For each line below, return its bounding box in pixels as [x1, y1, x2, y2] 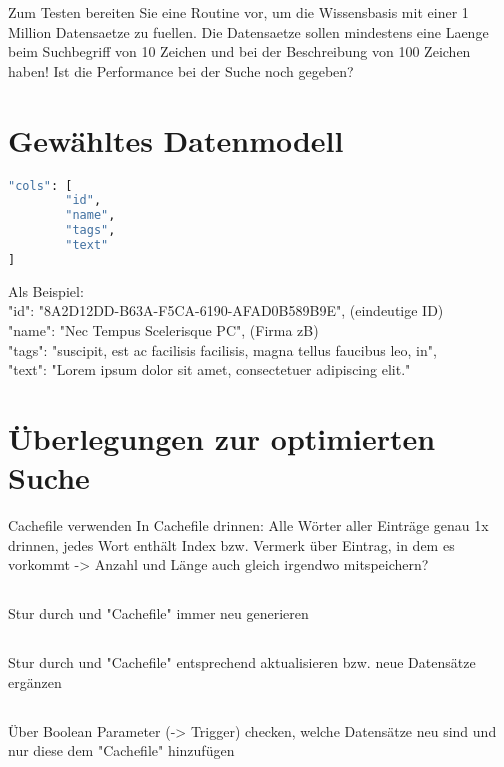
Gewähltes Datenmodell [8, 119, 344, 160]
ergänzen [8, 671, 62, 692]
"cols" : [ [8, 178, 73, 193]
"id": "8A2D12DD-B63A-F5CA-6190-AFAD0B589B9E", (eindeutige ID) [8, 300, 444, 321]
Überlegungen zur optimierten [8, 417, 436, 458]
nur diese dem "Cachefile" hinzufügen [8, 740, 235, 761]
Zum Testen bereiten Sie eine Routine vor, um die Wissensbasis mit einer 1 [8, 2, 469, 22]
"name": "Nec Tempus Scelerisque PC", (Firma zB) [8, 319, 319, 340]
